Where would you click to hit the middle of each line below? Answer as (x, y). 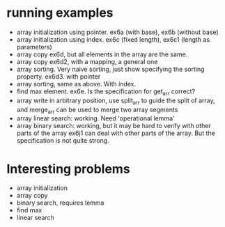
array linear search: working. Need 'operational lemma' (95, 118)
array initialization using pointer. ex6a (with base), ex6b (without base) (117, 32)
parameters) (34, 47)
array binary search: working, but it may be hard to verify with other (114, 126)
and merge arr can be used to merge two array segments (97, 110)
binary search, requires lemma (60, 203)
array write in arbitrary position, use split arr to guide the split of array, (116, 101)
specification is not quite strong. (63, 141)
